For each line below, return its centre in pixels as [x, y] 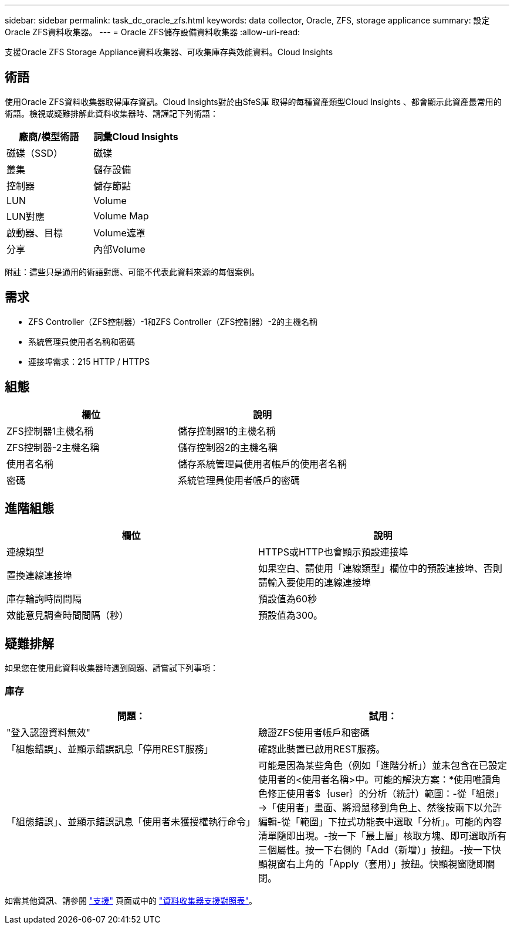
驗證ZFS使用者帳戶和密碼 [314, 732]
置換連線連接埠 [40, 576]
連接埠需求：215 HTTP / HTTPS [89, 361]
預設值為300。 [291, 616]
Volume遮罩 [119, 233]
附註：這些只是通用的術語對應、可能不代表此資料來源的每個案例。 [132, 272]
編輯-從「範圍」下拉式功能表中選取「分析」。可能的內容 [380, 821]
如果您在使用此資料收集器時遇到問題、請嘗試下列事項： [111, 668]
